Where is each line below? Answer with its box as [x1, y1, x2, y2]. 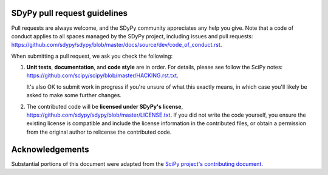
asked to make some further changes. [26, 92, 121, 99]
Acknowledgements [11, 144, 89, 154]
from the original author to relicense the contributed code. [26, 128, 172, 136]
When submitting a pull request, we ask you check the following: [11, 52, 173, 60]
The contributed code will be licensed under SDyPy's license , [26, 103, 183, 110]
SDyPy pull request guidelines [11, 8, 128, 18]
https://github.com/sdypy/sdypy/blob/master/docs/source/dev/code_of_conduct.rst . [11, 41, 222, 49]
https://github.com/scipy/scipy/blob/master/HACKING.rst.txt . [26, 72, 179, 79]
